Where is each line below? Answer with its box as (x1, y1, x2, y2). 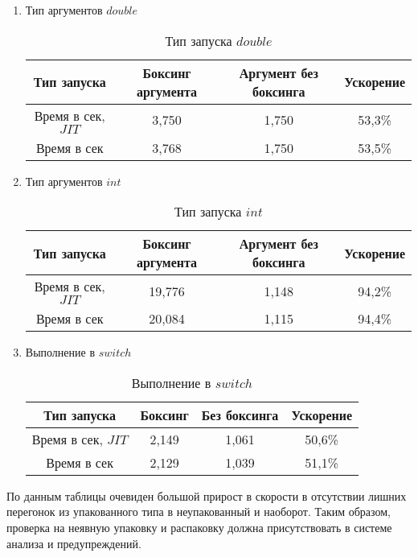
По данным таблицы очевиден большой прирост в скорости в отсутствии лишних (6, 487, 407, 504)
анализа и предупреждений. (6, 534, 141, 551)
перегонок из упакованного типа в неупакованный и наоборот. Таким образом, (6, 503, 391, 520)
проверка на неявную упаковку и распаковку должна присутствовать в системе (6, 518, 392, 535)
